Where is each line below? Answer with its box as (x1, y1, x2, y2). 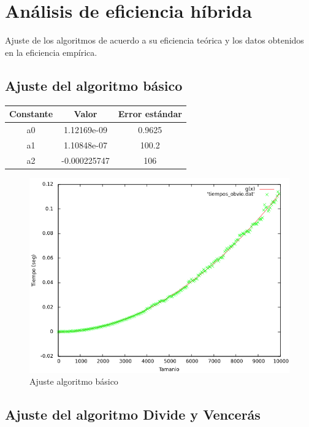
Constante (9, 107, 53, 120)
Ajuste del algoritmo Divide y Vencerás (5, 405, 261, 424)
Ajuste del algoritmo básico (5, 75, 183, 94)
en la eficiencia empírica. (5, 45, 97, 58)
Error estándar (118, 107, 182, 120)
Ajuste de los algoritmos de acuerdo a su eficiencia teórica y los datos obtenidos (5, 34, 304, 47)
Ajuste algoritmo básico (29, 375, 118, 388)
